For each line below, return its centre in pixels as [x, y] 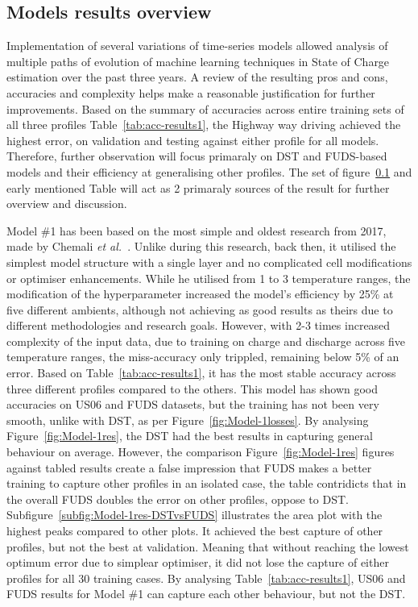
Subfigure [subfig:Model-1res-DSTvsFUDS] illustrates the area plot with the [195, 515]
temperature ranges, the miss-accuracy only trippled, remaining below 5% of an [203, 357]
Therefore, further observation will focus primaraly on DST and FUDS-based [197, 156]
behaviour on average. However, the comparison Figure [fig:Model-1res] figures [201, 452]
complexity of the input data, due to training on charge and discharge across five [206, 341]
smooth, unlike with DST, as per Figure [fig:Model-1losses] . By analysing [188, 420]
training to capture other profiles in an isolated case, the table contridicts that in [207, 483]
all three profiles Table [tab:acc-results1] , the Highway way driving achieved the [204, 125]
